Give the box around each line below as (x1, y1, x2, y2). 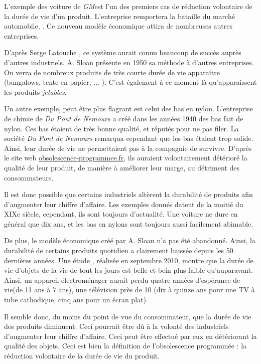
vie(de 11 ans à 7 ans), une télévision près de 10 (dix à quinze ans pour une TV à (4, 284, 255, 295)
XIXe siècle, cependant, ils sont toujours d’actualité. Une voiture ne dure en (4, 209, 238, 219)
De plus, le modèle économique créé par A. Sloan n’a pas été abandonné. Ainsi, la (4, 235, 255, 246)
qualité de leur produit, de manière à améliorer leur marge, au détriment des (4, 162, 239, 172)
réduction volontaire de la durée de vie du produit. (4, 350, 160, 360)
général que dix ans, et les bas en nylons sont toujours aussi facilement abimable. (4, 218, 253, 229)
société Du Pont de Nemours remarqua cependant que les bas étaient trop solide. (4, 133, 253, 143)
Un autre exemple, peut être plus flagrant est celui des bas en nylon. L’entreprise (4, 103, 253, 114)
